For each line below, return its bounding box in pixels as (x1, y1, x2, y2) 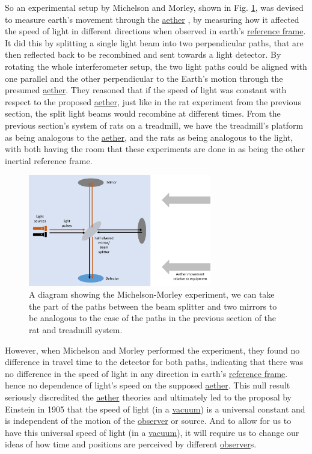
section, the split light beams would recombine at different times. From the (5, 107, 281, 120)
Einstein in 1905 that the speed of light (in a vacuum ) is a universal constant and (5, 402, 305, 415)
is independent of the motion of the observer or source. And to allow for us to (5, 414, 292, 427)
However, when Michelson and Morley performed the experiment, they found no (5, 343, 300, 356)
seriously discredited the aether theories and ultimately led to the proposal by (5, 390, 292, 403)
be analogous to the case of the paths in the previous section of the (29, 311, 277, 324)
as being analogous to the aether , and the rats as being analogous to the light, (5, 130, 293, 143)
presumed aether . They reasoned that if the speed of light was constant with (5, 84, 287, 96)
